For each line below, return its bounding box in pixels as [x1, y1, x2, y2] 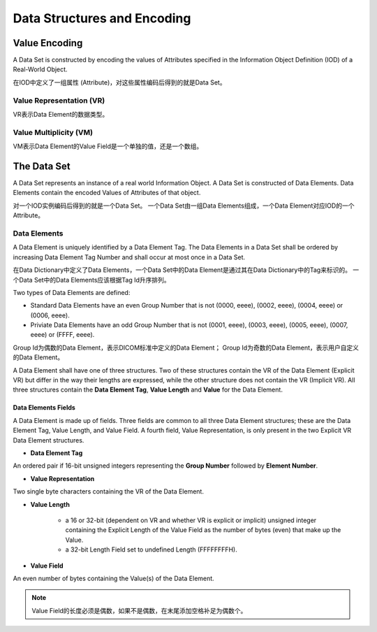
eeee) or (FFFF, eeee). [30, 331, 95, 339]
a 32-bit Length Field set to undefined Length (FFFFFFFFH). [65, 545, 237, 554]
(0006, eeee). [30, 311, 70, 319]
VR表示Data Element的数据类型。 [13, 110, 109, 118]
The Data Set [13, 160, 71, 172]
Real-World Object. [13, 65, 68, 73]
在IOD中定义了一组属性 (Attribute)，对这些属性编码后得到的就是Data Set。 [13, 78, 226, 87]
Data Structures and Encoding [13, 10, 191, 26]
